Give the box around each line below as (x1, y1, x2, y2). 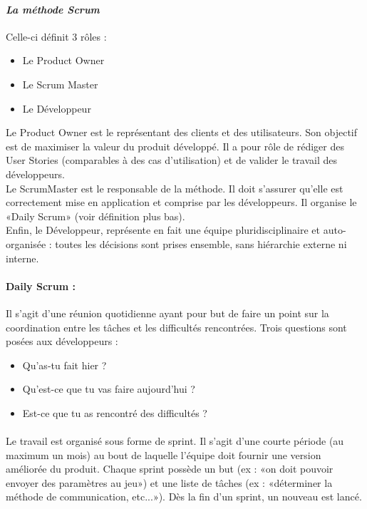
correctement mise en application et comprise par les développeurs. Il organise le (6, 195, 357, 210)
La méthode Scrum (6, 1, 100, 16)
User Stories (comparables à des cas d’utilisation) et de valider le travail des (6, 153, 338, 168)
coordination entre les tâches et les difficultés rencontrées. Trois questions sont (6, 319, 347, 334)
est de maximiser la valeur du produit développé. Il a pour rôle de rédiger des (6, 138, 344, 153)
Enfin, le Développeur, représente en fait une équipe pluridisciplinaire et (6, 222, 321, 237)
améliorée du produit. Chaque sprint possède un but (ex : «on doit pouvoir (6, 461, 334, 476)
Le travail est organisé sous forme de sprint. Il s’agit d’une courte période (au (6, 433, 344, 448)
